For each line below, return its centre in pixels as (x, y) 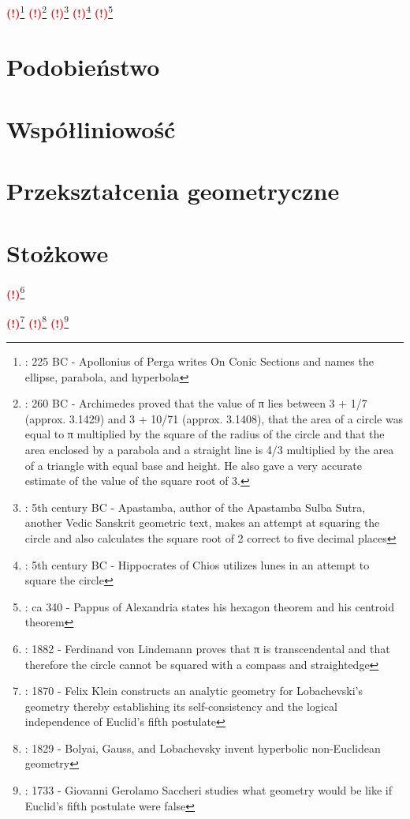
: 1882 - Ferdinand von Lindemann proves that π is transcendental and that (207, 648)
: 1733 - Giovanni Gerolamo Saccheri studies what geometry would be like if (208, 790)
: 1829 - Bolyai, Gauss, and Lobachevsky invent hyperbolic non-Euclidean (203, 748)
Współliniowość (91, 128)
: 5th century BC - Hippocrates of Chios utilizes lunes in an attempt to (197, 564)
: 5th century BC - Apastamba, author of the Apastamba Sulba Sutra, (195, 507)
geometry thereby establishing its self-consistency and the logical (181, 706)
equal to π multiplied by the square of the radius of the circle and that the (205, 434)
